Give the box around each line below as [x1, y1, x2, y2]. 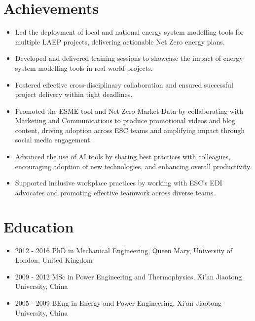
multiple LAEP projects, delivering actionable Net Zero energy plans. [15, 36, 225, 46]
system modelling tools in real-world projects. [15, 62, 153, 73]
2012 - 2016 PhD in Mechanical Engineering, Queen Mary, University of [15, 245, 233, 255]
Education [3, 216, 74, 236]
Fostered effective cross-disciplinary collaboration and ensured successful [15, 79, 233, 90]
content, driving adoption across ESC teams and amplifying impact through [15, 125, 245, 135]
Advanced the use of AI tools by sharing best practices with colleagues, [15, 151, 230, 162]
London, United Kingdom [15, 255, 93, 265]
